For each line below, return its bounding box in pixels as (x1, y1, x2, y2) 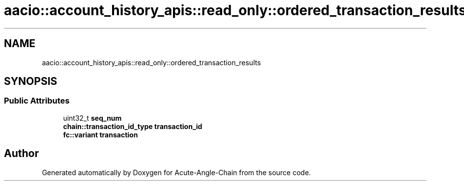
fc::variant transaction (63, 130, 138, 139)
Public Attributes (4, 96, 70, 106)
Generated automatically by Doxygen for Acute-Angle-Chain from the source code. (42, 168, 311, 177)
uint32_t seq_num (63, 113, 122, 122)
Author (4, 147, 39, 160)
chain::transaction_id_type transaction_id (63, 122, 203, 131)
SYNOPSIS (4, 75, 58, 88)
